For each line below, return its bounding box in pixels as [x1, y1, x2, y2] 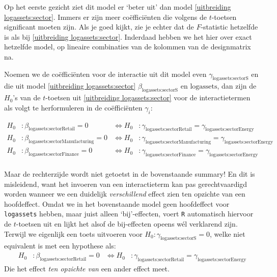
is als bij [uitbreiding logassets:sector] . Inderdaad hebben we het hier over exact [4, 31, 252, 42]
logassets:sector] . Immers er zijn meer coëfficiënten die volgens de [4, 11, 207, 22]
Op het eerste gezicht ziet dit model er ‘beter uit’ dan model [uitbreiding [4, 2, 231, 12]
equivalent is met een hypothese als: [4, 240, 116, 251]
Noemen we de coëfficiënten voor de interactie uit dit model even [4, 68, 207, 79]
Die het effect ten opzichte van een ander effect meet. [4, 263, 170, 273]
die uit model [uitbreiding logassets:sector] [4, 80, 136, 91]
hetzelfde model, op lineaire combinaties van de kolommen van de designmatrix [4, 41, 251, 52]
